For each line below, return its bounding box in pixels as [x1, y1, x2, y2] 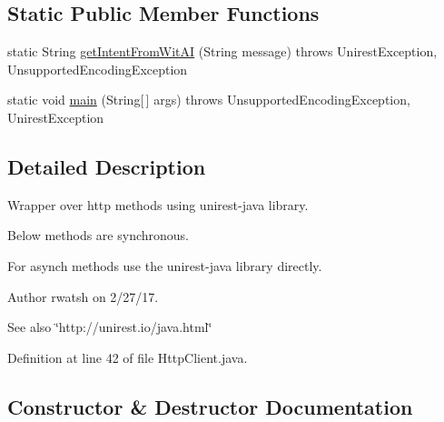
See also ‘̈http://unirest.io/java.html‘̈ [7, 317, 212, 337]
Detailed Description [7, 152, 206, 180]
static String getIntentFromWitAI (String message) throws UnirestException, [7, 42, 438, 61]
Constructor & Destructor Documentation [7, 392, 413, 420]
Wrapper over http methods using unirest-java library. [7, 195, 309, 214]
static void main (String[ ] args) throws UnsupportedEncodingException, [7, 90, 410, 109]
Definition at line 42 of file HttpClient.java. [7, 347, 248, 367]
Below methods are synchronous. [7, 226, 189, 245]
